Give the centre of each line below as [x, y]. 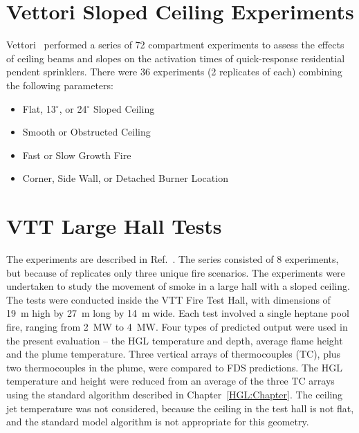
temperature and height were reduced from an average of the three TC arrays [171, 381]
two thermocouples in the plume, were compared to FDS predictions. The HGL [174, 367]
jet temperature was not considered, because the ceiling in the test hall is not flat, [180, 408]
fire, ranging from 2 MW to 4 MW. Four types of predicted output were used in [177, 326]
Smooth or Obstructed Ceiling [86, 132]
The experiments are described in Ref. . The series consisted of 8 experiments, [173, 259]
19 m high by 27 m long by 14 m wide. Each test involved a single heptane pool [178, 313]
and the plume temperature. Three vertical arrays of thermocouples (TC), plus [174, 354]
